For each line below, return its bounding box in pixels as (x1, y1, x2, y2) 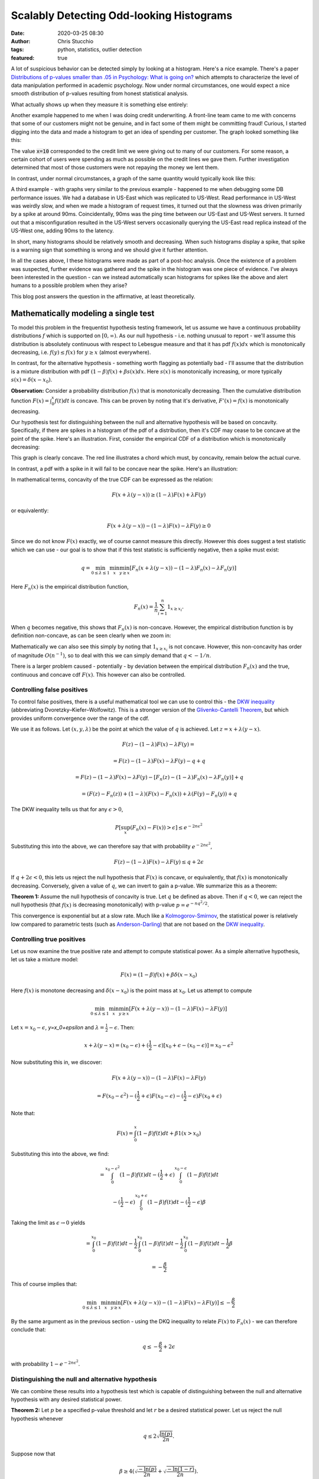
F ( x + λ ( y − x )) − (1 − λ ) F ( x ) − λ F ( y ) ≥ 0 (106, 522, 211, 529)
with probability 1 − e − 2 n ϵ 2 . (11, 1358, 80, 1368)
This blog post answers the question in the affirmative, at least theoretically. (11, 293, 196, 300)
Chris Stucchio (57, 37, 94, 44)
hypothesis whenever (11, 1415, 64, 1422)
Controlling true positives (11, 935, 86, 944)
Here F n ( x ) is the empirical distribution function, (11, 583, 129, 592)
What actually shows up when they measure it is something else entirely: (11, 101, 188, 108)
